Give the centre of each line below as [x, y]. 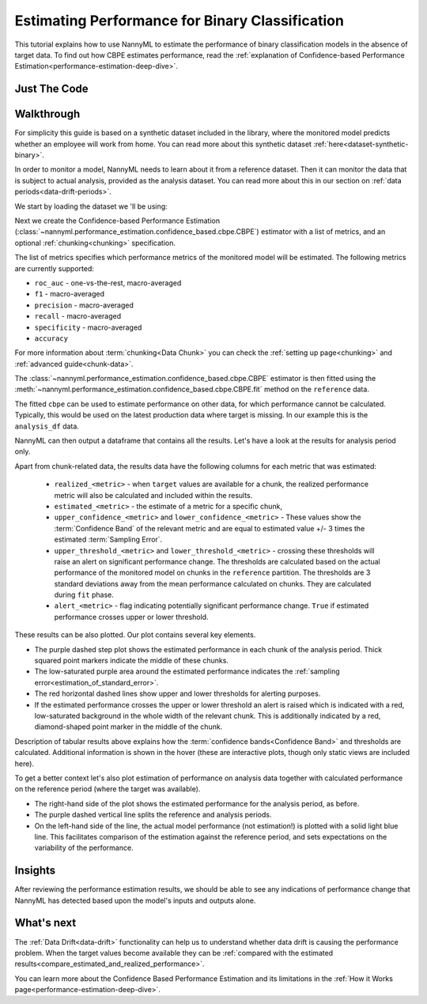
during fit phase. [84, 595]
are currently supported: [54, 268]
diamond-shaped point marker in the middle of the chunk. [128, 727]
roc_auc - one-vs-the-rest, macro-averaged [108, 283]
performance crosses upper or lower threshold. [131, 617]
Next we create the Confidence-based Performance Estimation [117, 221]
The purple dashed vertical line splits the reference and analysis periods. [153, 815]
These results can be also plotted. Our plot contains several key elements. [135, 635]
